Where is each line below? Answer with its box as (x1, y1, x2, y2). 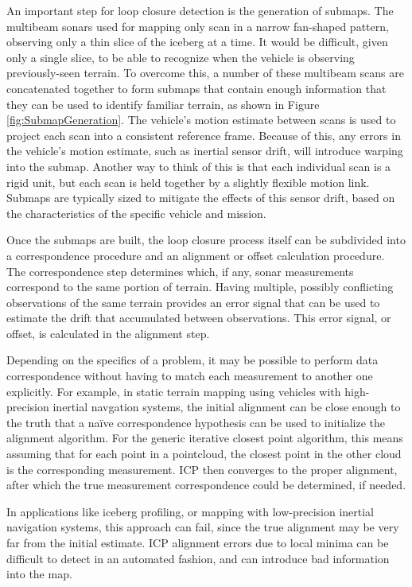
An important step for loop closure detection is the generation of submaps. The (6, 2, 394, 18)
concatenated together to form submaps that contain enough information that (6, 80, 387, 96)
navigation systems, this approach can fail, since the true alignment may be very (6, 519, 399, 535)
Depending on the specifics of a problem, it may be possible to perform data (6, 352, 379, 368)
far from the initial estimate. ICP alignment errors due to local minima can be (6, 535, 389, 550)
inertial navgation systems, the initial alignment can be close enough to (52, 398, 401, 415)
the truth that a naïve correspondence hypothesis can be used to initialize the (6, 414, 386, 430)
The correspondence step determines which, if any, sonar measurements (6, 262, 354, 279)
